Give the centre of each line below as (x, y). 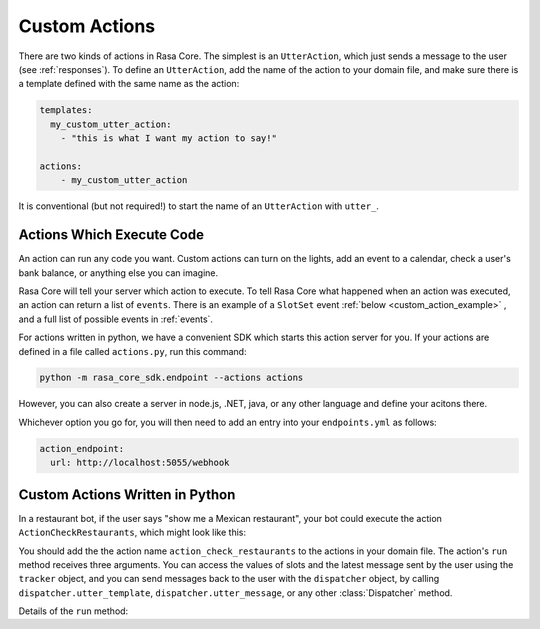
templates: (66, 110)
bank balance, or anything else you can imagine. (118, 272)
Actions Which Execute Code (111, 235)
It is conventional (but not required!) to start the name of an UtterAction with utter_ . (199, 206)
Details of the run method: (73, 611)
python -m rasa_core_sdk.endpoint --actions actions (171, 378)
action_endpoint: (82, 448)
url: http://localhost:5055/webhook (140, 463)
